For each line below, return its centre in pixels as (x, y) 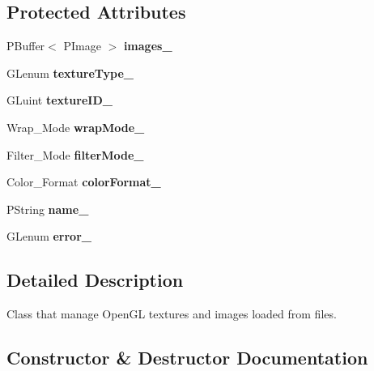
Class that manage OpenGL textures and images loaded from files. (172, 314)
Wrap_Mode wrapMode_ (76, 127)
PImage (82, 46)
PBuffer (26, 46)
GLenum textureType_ (70, 72)
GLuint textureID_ (59, 100)
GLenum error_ (49, 236)
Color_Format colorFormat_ (84, 182)
